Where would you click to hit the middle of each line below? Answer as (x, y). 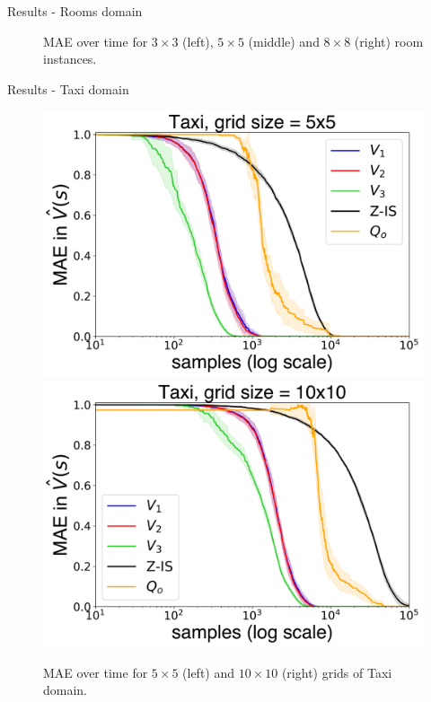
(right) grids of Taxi (337, 672)
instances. (70, 59)
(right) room (389, 41)
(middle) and (284, 41)
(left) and (209, 672)
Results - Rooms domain (75, 11)
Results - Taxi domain (68, 88)
